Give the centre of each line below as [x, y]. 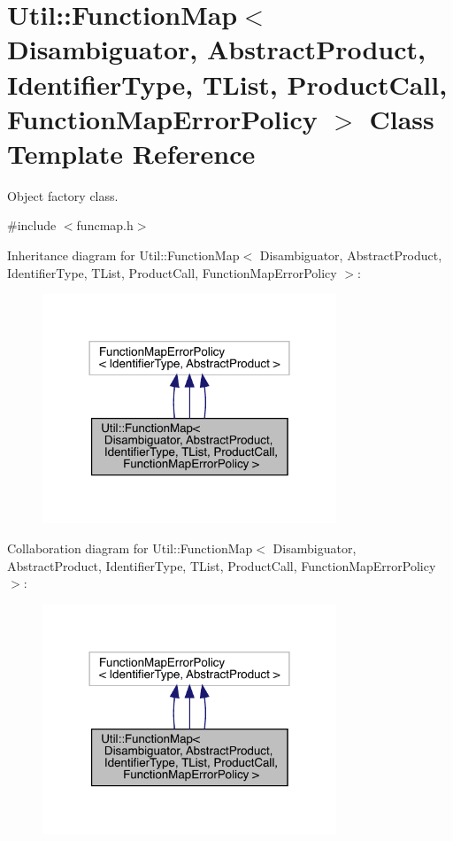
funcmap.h [105, 225]
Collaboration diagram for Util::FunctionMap [130, 548]
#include [32, 225]
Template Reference [131, 153]
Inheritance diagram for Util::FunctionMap [123, 255]
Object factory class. [63, 195]
